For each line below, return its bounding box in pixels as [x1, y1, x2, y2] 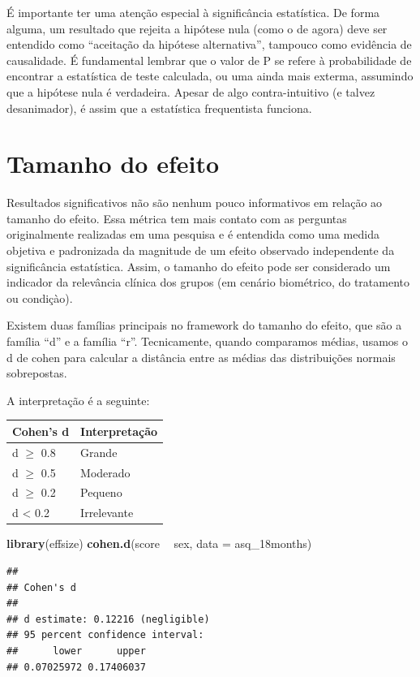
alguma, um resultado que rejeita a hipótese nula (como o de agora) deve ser [6, 19, 388, 37]
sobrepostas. [6, 364, 67, 382]
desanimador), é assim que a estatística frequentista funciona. [6, 99, 312, 116]
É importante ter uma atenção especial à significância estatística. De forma [6, 4, 380, 20]
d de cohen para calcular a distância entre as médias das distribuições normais [6, 348, 396, 365]
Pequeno [80, 484, 122, 501]
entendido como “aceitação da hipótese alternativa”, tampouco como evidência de [6, 36, 412, 53]
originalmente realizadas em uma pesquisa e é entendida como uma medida [6, 226, 379, 243]
